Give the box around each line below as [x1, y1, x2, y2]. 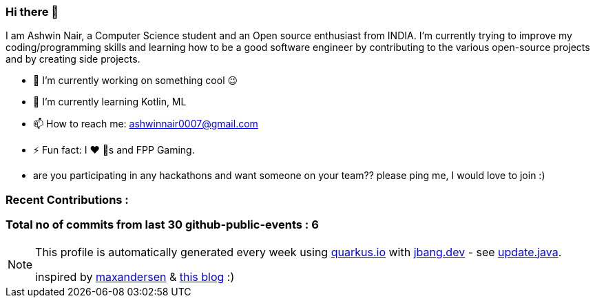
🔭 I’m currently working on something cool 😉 [33, 74, 238, 87]
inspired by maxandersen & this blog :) [35, 269, 235, 284]
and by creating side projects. [6, 53, 140, 65]
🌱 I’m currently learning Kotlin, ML [33, 96, 187, 108]
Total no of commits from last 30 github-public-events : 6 [6, 218, 319, 232]
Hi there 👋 [6, 5, 59, 19]
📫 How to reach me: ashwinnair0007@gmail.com [33, 118, 258, 130]
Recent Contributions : [6, 192, 129, 207]
